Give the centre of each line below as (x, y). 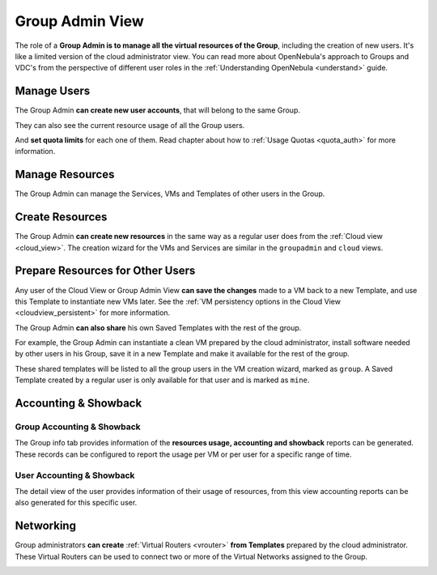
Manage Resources (65, 175)
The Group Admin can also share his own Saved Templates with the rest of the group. (158, 327)
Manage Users (53, 91)
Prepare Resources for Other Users (105, 271)
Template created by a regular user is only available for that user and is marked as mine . (162, 380)
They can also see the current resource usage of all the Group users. (130, 125)
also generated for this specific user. (76, 503)
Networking (46, 526)
